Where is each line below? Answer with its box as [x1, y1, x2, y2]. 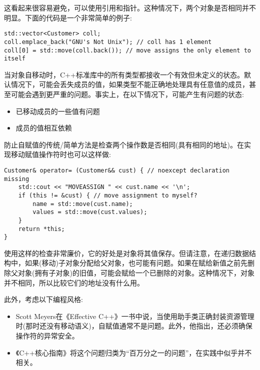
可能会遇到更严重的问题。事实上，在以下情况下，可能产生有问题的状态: [10, 89, 244, 99]
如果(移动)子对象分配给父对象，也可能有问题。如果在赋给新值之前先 [24, 257, 247, 268]
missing [4, 175, 29, 182]
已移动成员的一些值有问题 [15, 105, 100, 116]
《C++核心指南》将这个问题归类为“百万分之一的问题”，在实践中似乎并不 [15, 347, 252, 357]
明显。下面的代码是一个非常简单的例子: [4, 12, 132, 22]
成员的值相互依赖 [15, 122, 72, 133]
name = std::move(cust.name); [32, 200, 133, 207]
